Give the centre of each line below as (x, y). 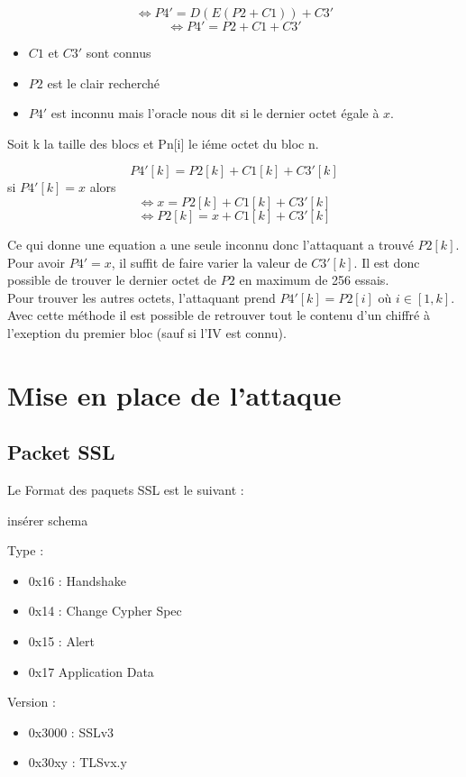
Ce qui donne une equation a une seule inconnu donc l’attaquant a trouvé (210, 244)
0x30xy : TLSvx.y (78, 762)
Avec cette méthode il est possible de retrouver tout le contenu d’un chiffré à (219, 315)
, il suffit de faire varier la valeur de (209, 262)
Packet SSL (61, 452)
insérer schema (48, 520)
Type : (26, 550)
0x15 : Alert (61, 641)
